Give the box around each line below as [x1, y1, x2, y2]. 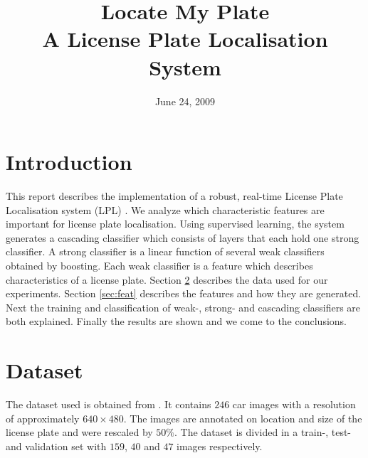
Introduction [6, 147, 132, 176]
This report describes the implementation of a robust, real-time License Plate [6, 188, 343, 203]
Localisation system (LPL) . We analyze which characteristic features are [6, 202, 325, 217]
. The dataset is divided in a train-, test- [174, 425, 352, 440]
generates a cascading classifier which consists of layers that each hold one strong [6, 230, 359, 245]
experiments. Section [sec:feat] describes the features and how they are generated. [6, 286, 362, 301]
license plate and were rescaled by [6, 425, 153, 440]
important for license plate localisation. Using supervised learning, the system [6, 216, 345, 231]
